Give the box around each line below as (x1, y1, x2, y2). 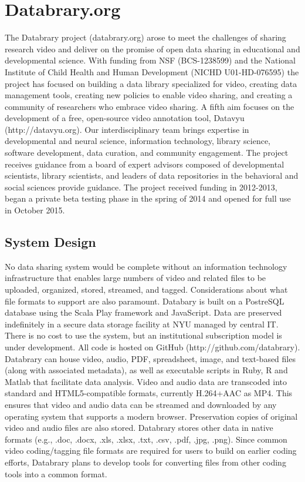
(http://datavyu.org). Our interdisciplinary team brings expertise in (5, 123, 249, 135)
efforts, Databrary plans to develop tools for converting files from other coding (5, 456, 286, 468)
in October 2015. (5, 204, 65, 216)
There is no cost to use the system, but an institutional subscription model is (5, 329, 282, 342)
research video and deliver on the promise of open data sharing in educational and (5, 42, 300, 55)
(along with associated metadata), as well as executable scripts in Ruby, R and (5, 364, 288, 376)
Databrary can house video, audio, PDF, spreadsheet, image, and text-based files (5, 352, 296, 364)
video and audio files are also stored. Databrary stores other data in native (5, 421, 273, 434)
